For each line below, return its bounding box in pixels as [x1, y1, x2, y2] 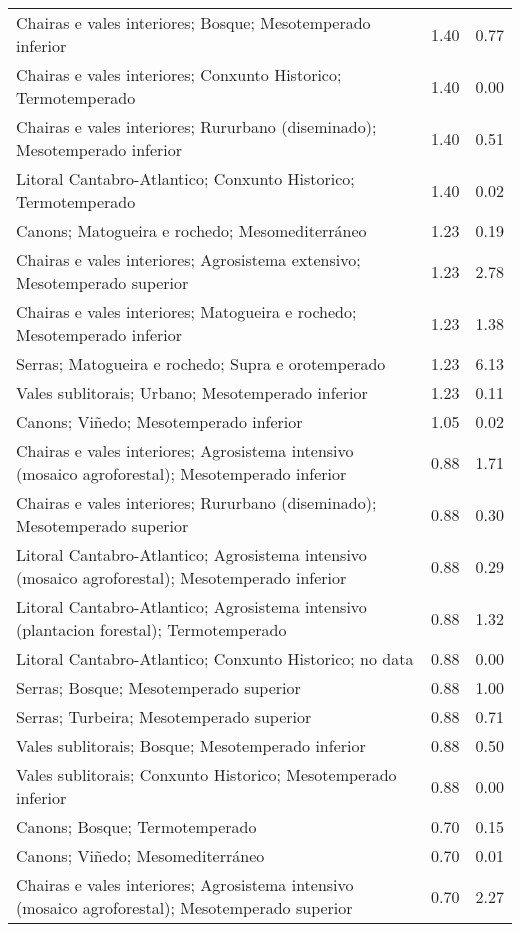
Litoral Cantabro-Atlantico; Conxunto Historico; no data [16, 647, 414, 670]
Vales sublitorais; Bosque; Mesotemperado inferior [16, 734, 366, 757]
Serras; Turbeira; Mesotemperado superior [16, 705, 312, 728]
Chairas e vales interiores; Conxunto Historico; [16, 63, 342, 86]
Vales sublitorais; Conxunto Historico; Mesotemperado [16, 763, 397, 786]
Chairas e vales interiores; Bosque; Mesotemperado [16, 11, 371, 34]
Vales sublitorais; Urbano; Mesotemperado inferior [16, 381, 368, 404]
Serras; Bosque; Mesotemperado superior [16, 676, 301, 699]
